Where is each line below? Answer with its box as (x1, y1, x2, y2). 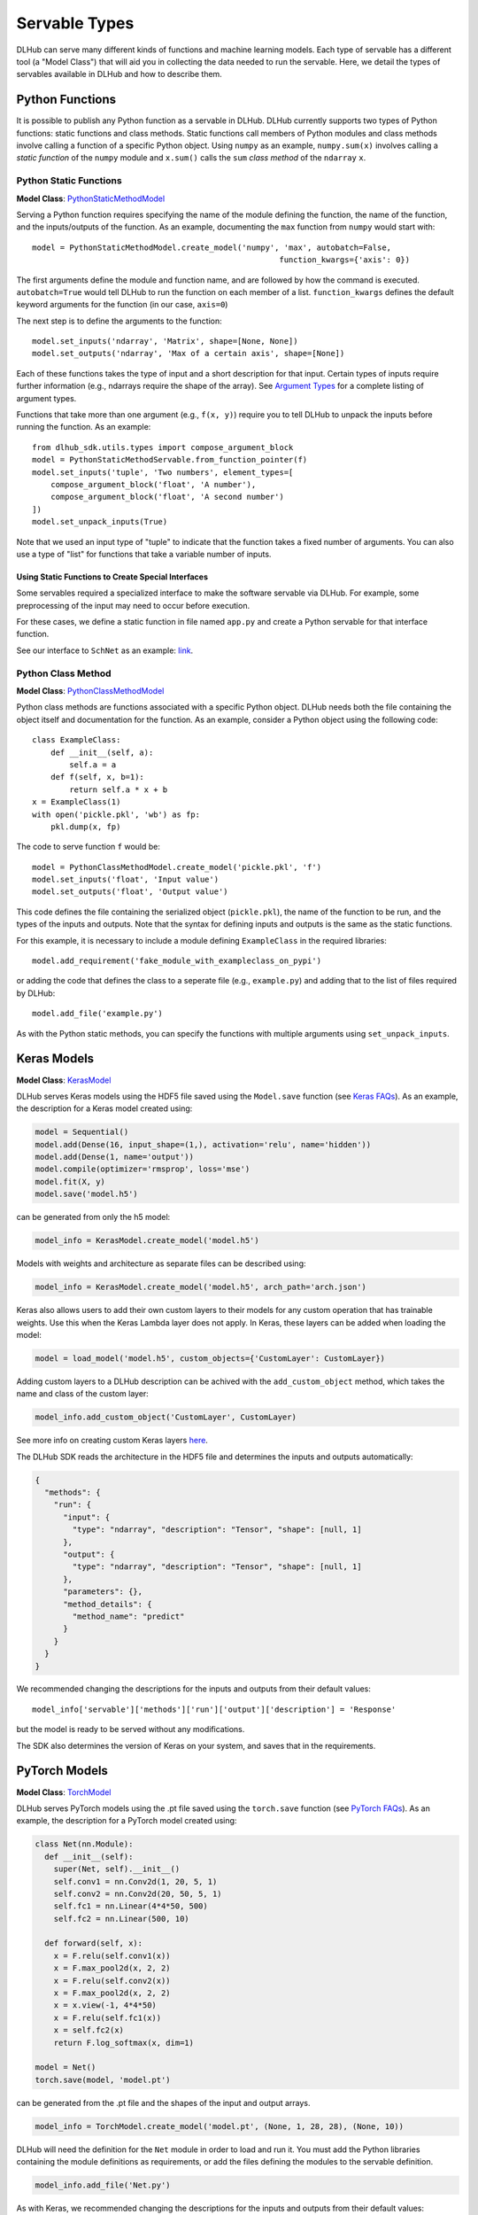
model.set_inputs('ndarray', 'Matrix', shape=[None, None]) (32, 337, 298, 346)
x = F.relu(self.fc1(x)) (53, 2012, 162, 2023)
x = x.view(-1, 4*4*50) (53, 2001, 157, 2010)
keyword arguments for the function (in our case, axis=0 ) (16, 299, 228, 310)
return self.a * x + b (69, 784, 168, 795)
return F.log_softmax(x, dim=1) (53, 2038, 195, 2048)
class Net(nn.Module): (35, 1839, 134, 1849)
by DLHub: (16, 988, 56, 999)
